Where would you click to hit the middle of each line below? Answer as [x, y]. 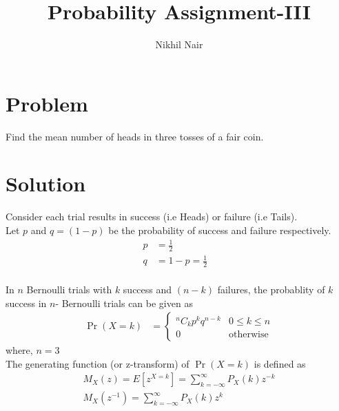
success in [26, 303]
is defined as [280, 363]
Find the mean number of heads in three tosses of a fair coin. [135, 136]
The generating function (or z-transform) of [97, 363]
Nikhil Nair [179, 44]
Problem [47, 103]
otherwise [249, 335]
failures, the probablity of [271, 289]
